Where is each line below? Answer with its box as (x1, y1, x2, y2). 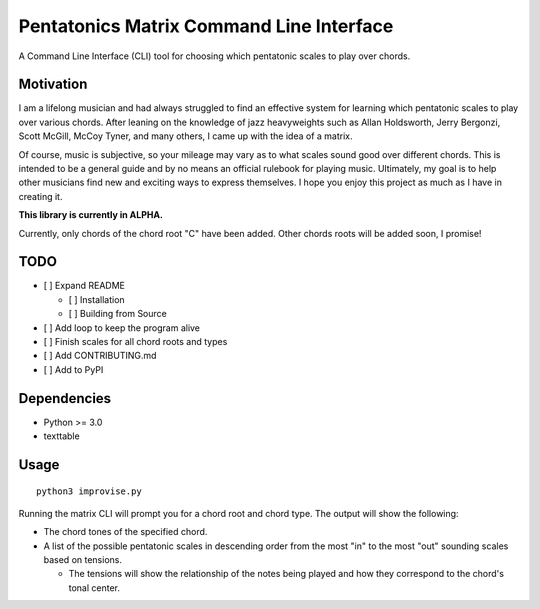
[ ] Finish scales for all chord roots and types (43, 336, 228, 348)
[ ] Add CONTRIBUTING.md (43, 350, 157, 362)
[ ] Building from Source (68, 308, 167, 320)
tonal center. (68, 581, 120, 594)
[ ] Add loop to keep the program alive (43, 321, 200, 334)
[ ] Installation (68, 293, 125, 305)
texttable (43, 430, 80, 442)
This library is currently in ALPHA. (18, 209, 164, 221)
